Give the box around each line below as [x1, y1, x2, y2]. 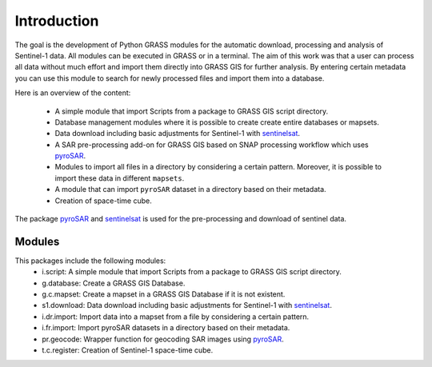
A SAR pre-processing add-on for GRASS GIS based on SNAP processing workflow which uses [54, 140, 369, 150]
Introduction [14, 12, 99, 30]
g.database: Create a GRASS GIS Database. [42, 278, 186, 288]
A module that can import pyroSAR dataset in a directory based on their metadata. [54, 185, 327, 194]
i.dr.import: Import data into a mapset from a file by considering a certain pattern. [42, 312, 310, 321]
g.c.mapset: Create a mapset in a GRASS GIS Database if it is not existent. [42, 289, 286, 299]
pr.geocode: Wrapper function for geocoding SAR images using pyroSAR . [42, 334, 284, 344]
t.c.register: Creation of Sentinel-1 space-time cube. [42, 345, 214, 355]
